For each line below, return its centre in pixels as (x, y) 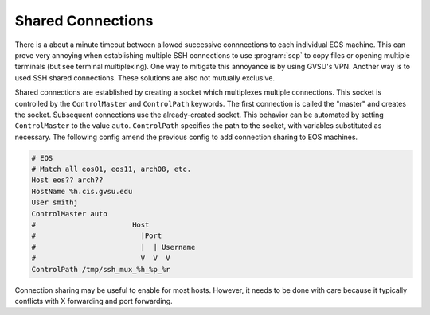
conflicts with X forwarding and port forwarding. (94, 301)
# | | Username (113, 247)
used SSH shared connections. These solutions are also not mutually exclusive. (145, 78)
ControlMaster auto (69, 214)
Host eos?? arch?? (67, 180)
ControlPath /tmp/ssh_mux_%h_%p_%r (101, 269)
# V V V (101, 258)
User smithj (55, 202)
